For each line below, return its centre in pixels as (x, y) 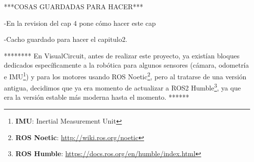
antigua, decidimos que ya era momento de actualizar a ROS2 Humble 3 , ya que (122, 87)
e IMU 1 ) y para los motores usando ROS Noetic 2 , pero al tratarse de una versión (125, 75)
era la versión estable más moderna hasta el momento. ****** (97, 97)
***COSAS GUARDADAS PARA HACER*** (74, 6)
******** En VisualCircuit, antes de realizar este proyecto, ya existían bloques (122, 55)
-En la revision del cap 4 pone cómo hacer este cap (80, 23)
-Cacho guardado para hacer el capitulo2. (66, 39)
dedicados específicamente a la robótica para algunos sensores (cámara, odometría (127, 65)
